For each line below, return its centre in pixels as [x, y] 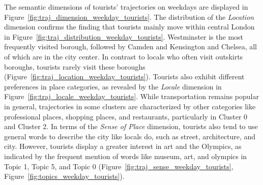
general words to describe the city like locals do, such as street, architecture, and [130, 136]
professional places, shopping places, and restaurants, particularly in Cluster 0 [126, 116]
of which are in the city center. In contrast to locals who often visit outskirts [124, 56]
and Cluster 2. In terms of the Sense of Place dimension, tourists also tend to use [131, 126]
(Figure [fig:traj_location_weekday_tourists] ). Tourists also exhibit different [124, 76]
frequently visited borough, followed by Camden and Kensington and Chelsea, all [130, 47]
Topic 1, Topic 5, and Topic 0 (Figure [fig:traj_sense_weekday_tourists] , [119, 166]
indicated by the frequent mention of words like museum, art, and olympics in [126, 156]
